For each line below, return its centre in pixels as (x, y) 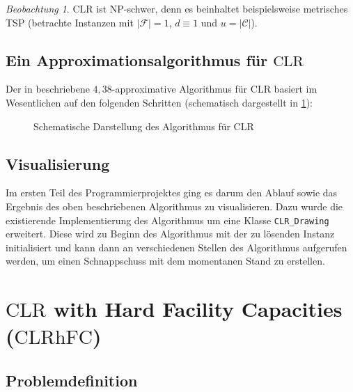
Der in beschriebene (48, 89)
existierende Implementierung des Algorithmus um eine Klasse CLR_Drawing (167, 220)
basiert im (296, 89)
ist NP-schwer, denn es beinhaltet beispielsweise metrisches (222, 8)
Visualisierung (58, 163)
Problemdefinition (72, 380)
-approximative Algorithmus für (180, 89)
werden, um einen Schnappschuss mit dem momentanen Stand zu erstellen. (165, 261)
